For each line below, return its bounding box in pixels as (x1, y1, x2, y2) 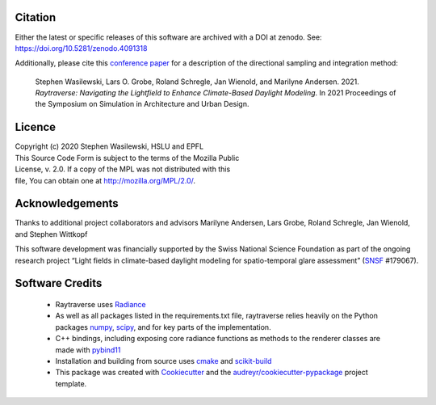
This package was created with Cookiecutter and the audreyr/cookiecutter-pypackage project (55, 368, 369, 378)
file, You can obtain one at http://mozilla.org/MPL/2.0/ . (15, 175, 196, 185)
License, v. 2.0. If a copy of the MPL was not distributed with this (15, 164, 231, 174)
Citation (15, 11, 57, 24)
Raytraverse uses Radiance (55, 300, 146, 310)
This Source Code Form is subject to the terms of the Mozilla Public (15, 153, 240, 162)
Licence (15, 120, 57, 134)
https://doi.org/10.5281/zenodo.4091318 (15, 43, 148, 53)
